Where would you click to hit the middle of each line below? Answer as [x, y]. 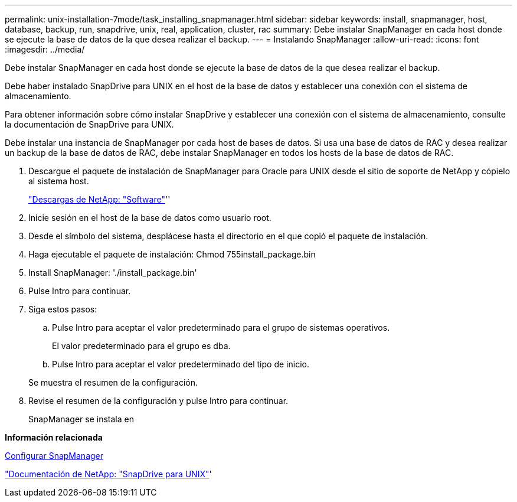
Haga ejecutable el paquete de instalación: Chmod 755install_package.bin [172, 254]
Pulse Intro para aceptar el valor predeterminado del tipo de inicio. [181, 364]
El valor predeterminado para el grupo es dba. [141, 346]
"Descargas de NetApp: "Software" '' [99, 199]
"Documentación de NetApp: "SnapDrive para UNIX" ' [108, 474]
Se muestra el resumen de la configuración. [113, 382]
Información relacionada [54, 437]
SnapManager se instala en [81, 419]
